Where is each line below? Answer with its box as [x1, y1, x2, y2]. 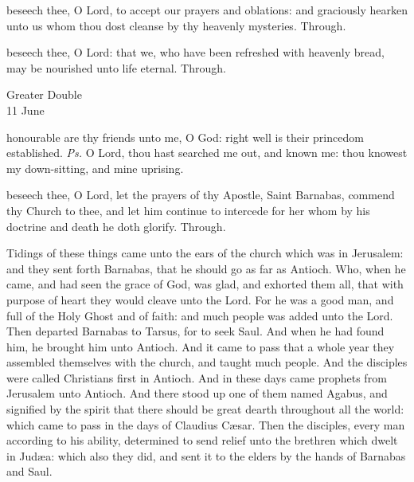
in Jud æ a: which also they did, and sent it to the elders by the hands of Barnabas [6, 447, 406, 464]
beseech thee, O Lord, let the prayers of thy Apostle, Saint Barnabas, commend [6, 186, 395, 203]
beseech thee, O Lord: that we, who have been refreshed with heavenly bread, [6, 44, 385, 61]
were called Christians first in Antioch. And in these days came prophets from [6, 369, 387, 386]
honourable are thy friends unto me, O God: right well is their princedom [6, 128, 364, 145]
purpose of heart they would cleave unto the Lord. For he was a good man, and [6, 291, 394, 308]
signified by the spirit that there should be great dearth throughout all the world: [6, 401, 404, 417]
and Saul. [6, 463, 53, 480]
